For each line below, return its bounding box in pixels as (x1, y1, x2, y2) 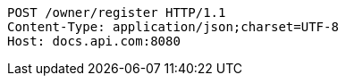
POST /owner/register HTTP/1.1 (7, 5, 226, 20)
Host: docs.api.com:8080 (7, 34, 181, 48)
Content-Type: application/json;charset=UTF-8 (7, 20, 339, 34)
